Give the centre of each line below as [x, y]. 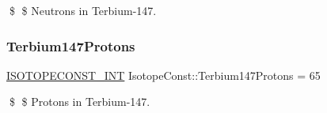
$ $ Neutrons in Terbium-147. [83, 10]
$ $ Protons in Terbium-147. [80, 102]
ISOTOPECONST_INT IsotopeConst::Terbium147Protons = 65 [163, 75]
